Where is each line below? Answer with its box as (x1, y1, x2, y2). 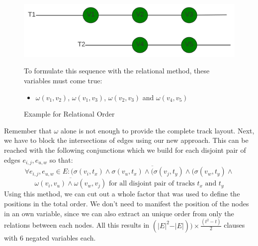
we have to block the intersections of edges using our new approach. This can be (4, 135, 249, 145)
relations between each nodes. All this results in (4, 220, 150, 230)
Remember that (4, 125, 52, 135)
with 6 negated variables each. (4, 232, 96, 243)
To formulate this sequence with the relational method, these (24, 65, 210, 76)
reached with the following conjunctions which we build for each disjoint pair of (4, 144, 246, 155)
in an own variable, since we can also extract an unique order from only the (4, 208, 234, 218)
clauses (224, 220, 245, 230)
